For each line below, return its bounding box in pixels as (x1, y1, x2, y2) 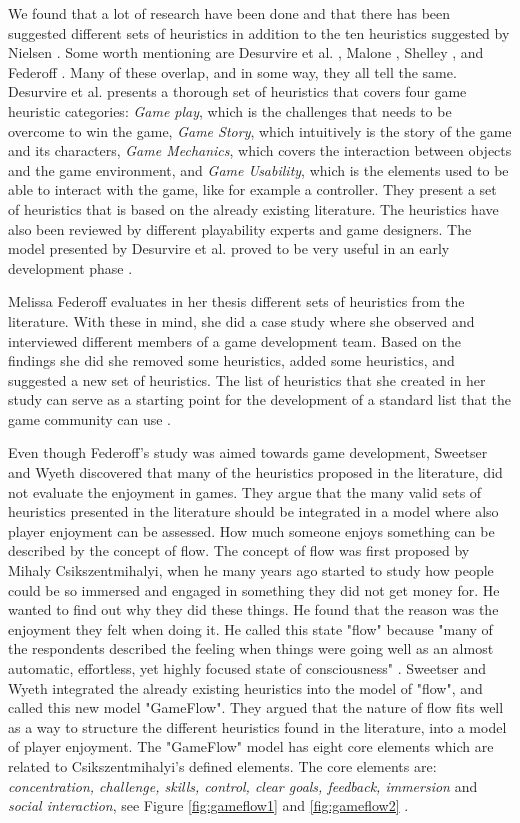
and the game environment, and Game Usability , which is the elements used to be (8, 159, 509, 180)
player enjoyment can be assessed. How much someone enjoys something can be (8, 520, 495, 541)
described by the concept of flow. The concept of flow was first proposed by (8, 540, 470, 561)
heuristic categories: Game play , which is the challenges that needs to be (8, 100, 452, 121)
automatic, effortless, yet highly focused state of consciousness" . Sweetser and (8, 658, 487, 678)
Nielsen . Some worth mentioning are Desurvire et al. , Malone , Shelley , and (8, 42, 484, 63)
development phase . (8, 257, 133, 278)
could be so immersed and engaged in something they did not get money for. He (8, 579, 500, 600)
